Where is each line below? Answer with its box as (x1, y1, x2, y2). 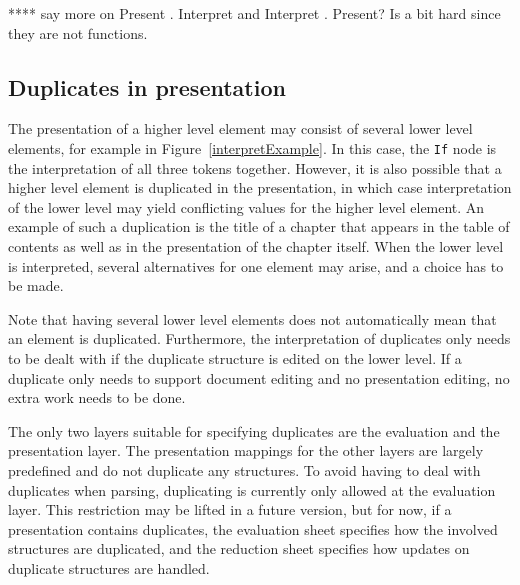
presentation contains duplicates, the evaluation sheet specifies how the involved (8, 518, 498, 539)
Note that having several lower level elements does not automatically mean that (8, 308, 497, 329)
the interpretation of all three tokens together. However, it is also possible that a (8, 157, 502, 178)
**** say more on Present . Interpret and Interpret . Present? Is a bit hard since (8, 3, 501, 23)
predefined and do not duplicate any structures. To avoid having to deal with (8, 459, 481, 480)
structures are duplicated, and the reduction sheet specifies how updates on (8, 538, 470, 559)
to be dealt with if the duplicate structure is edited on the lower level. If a (8, 347, 462, 368)
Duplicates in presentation (8, 71, 286, 102)
